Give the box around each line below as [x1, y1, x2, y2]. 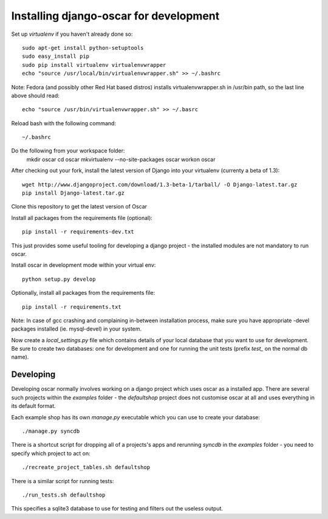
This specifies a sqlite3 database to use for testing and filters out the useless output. [11, 505, 223, 512]
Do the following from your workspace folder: [11, 147, 125, 154]
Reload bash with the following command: [11, 119, 117, 127]
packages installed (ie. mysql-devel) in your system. [11, 325, 142, 332]
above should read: [11, 92, 60, 99]
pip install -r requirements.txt [22, 303, 121, 310]
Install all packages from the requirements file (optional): [11, 214, 153, 221]
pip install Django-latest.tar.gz [22, 190, 125, 197]
